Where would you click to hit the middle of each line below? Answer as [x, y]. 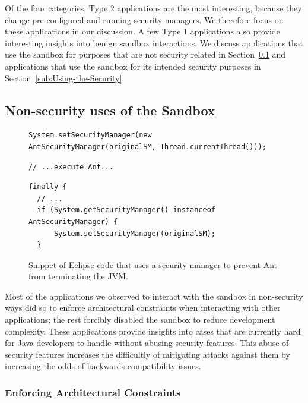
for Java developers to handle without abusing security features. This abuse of [147, 343]
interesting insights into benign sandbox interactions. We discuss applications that [154, 42]
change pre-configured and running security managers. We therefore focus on [144, 19]
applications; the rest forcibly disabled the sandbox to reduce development [140, 319]
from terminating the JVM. [78, 276]
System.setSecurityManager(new [90, 135]
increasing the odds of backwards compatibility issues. [103, 366]
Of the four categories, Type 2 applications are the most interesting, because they [153, 8]
